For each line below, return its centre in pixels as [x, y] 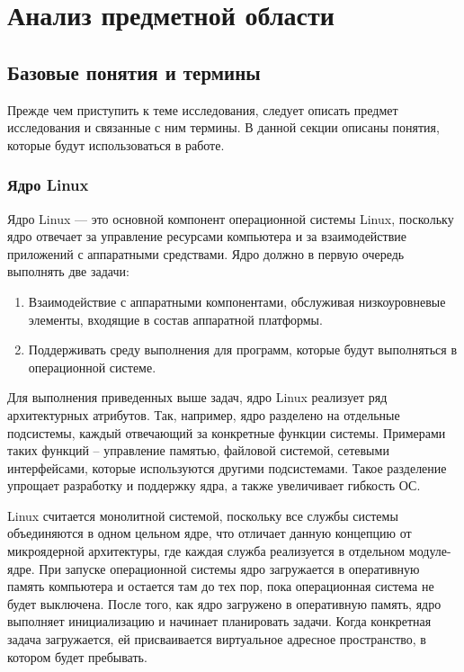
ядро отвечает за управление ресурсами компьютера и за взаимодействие [207, 236]
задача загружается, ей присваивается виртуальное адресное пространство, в [217, 639]
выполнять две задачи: [68, 271]
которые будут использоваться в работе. [116, 144]
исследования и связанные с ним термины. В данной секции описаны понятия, [223, 127]
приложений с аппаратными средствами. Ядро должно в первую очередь [206, 253]
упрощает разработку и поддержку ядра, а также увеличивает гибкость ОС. [214, 485]
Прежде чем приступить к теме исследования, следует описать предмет [203, 109]
